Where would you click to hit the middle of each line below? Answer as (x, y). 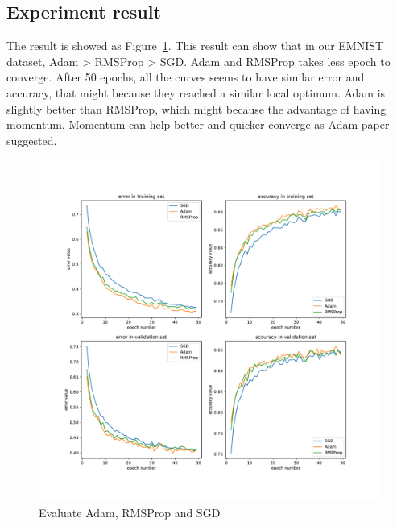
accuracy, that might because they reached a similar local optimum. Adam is (196, 92)
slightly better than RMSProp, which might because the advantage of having (196, 108)
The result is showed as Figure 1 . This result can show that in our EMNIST (195, 46)
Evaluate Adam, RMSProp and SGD (130, 512)
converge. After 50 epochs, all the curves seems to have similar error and (186, 77)
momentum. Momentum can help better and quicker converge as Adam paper (198, 124)
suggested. (32, 140)
